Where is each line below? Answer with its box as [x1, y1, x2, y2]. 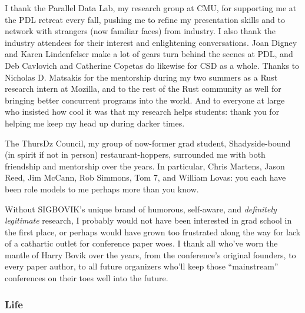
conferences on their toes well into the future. [5, 272, 168, 284]
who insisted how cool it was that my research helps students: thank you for [5, 105, 280, 118]
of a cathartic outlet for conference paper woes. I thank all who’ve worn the [5, 237, 278, 249]
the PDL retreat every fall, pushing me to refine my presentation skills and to [5, 13, 285, 25]
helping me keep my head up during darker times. [5, 116, 185, 129]
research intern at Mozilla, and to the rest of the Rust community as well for [5, 82, 281, 95]
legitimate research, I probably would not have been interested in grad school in [5, 214, 292, 227]
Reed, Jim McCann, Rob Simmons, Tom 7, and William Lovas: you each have [5, 171, 286, 184]
